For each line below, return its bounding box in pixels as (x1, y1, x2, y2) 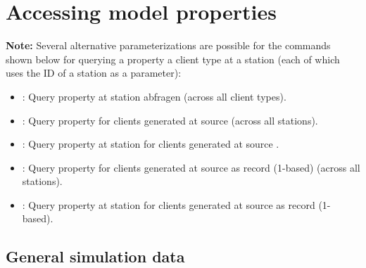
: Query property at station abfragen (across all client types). (22, 89, 286, 103)
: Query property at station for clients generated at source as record (22, 197, 315, 212)
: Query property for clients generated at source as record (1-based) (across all (22, 160, 360, 174)
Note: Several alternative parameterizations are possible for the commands (6, 38, 331, 53)
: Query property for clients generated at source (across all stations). (22, 113, 318, 127)
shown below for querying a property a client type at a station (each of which (6, 51, 340, 66)
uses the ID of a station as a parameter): (6, 65, 182, 80)
